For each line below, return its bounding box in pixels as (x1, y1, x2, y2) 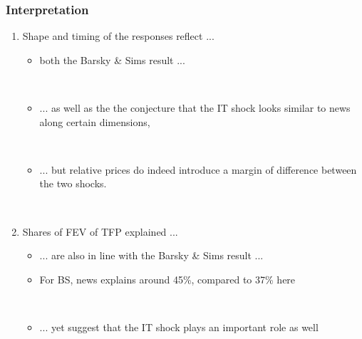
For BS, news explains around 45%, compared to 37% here (39, 271, 296, 286)
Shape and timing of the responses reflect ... (22, 28, 214, 43)
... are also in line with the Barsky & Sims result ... (39, 248, 264, 263)
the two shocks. (39, 176, 107, 191)
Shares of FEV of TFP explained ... (22, 224, 178, 239)
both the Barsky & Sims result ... (39, 52, 185, 67)
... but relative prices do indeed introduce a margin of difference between (39, 162, 357, 177)
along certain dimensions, (39, 114, 150, 129)
